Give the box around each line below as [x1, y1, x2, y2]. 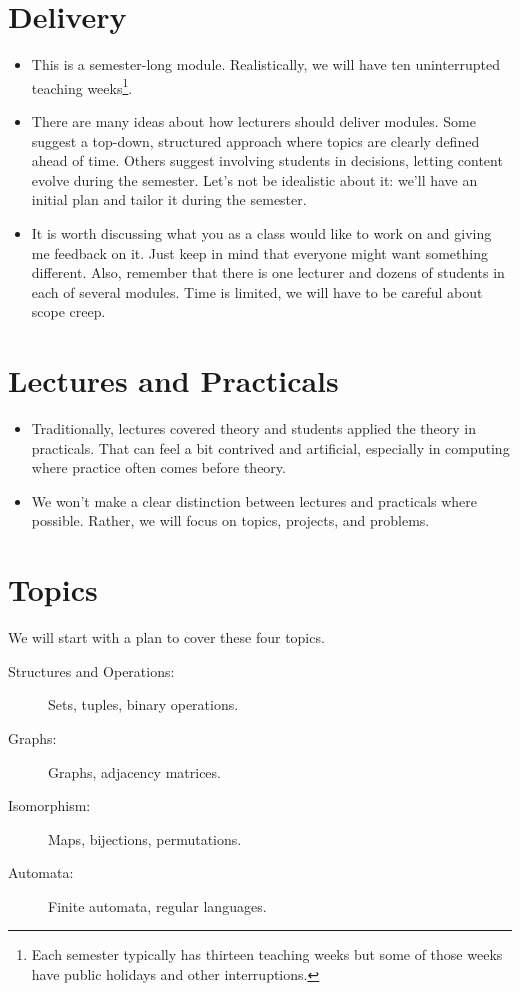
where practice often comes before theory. [31, 457, 286, 478]
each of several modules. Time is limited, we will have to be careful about [31, 281, 483, 302]
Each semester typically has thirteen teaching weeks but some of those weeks [31, 944, 503, 965]
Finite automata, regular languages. [48, 895, 267, 916]
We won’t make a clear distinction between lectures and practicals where [31, 490, 478, 511]
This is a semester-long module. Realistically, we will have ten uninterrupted [31, 54, 500, 75]
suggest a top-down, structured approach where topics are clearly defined [31, 130, 480, 151]
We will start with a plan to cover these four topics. [8, 627, 325, 648]
